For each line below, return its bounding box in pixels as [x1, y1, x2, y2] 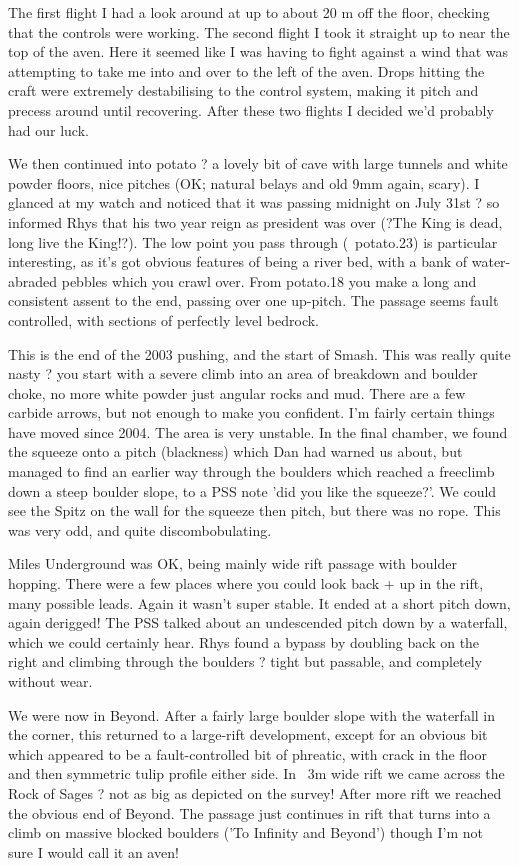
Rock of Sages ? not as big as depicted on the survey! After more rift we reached [8, 782, 502, 803]
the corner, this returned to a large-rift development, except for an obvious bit [8, 724, 488, 745]
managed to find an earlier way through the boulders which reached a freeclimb [8, 461, 495, 482]
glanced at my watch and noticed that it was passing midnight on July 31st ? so [8, 192, 500, 213]
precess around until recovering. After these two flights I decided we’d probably [8, 99, 494, 120]
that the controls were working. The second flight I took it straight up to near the [8, 21, 510, 42]
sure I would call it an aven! [8, 841, 179, 862]
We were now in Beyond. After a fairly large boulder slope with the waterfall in [8, 704, 496, 725]
